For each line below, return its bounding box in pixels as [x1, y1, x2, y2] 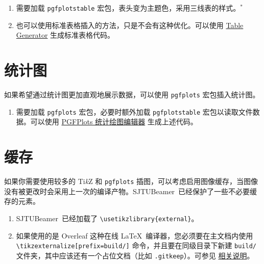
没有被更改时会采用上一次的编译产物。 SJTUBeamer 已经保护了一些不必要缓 [4, 186, 257, 196]
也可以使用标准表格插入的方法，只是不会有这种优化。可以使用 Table [16, 19, 244, 30]
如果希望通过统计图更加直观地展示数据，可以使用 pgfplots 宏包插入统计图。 [4, 89, 260, 99]
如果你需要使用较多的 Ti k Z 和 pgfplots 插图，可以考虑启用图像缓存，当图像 [4, 176, 258, 186]
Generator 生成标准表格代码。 [16, 30, 115, 40]
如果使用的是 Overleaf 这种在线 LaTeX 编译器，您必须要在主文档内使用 [16, 230, 253, 241]
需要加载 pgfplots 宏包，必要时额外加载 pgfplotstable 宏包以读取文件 [16, 106, 253, 117]
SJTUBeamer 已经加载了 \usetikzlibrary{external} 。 [16, 213, 199, 223]
